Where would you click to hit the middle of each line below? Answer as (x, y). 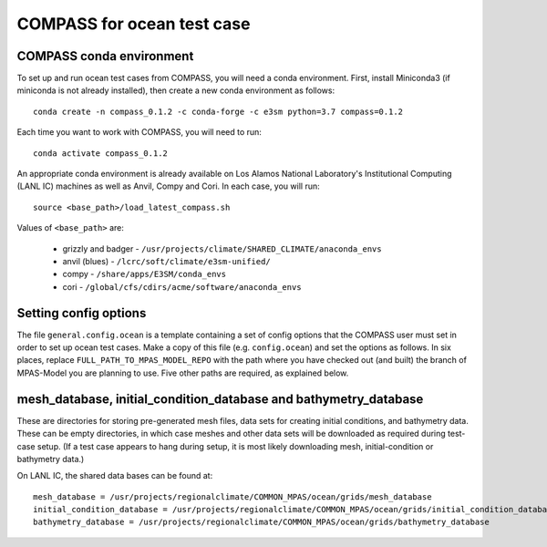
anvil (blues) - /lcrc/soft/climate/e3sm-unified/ (166, 261)
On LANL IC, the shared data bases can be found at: (115, 476)
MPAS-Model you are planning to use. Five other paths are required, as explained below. (183, 373)
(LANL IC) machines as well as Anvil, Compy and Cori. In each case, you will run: (168, 186)
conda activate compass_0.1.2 (101, 153)
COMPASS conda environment (105, 56)
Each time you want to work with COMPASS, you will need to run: (139, 132)
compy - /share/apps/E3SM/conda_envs (144, 274)
